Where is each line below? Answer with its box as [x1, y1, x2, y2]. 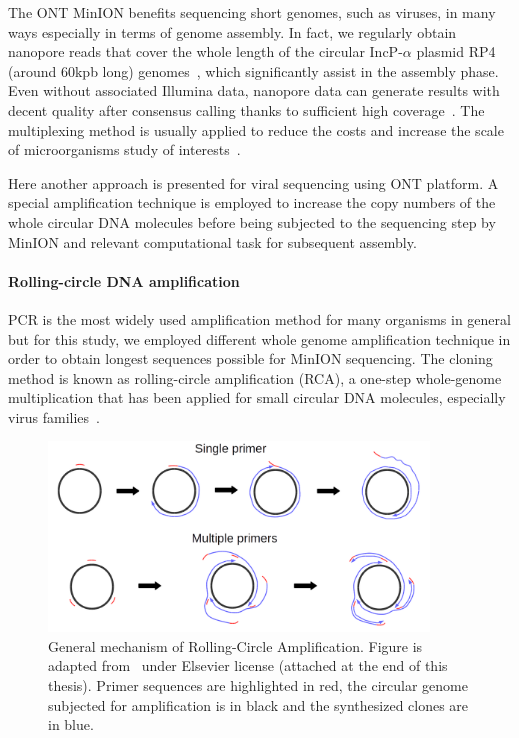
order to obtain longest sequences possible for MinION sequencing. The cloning [8, 348, 493, 369]
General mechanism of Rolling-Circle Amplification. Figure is [48, 635, 423, 656]
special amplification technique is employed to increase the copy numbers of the [8, 192, 496, 213]
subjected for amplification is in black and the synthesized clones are [48, 694, 469, 715]
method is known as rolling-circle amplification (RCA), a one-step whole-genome [8, 367, 502, 388]
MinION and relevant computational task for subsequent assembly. [8, 231, 417, 252]
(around [8, 60, 57, 81]
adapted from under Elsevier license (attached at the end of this [48, 655, 448, 676]
